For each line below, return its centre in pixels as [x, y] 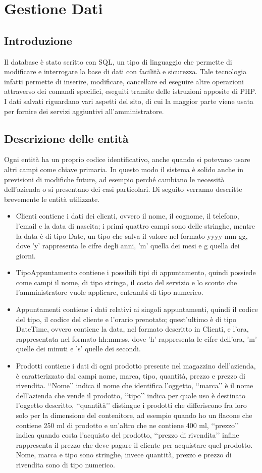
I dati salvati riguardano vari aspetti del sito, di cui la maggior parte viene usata [129, 101]
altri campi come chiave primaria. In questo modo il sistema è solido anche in [124, 169]
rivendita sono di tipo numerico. [65, 464]
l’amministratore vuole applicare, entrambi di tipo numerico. [110, 292]
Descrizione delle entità [66, 138]
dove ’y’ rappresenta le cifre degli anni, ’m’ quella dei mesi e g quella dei [128, 246]
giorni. [26, 255]
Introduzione [38, 40]
